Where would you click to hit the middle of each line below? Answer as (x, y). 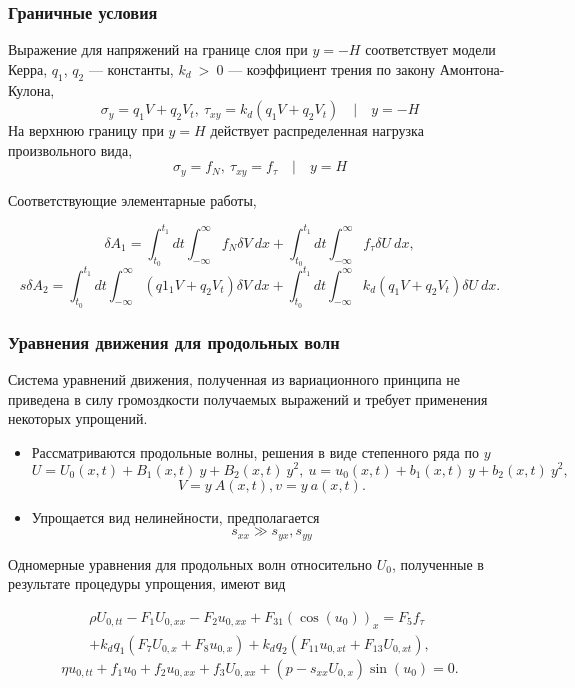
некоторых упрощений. (78, 418)
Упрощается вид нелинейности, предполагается (175, 516)
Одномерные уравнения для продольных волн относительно (190, 563)
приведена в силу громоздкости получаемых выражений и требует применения (248, 398)
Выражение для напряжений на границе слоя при (158, 49)
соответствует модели (430, 49)
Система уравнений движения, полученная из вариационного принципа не (234, 379)
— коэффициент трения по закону (332, 68)
